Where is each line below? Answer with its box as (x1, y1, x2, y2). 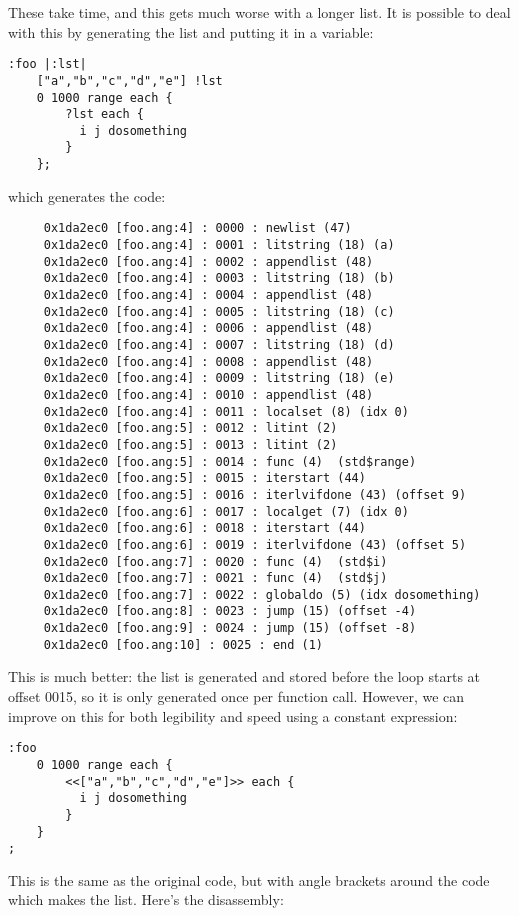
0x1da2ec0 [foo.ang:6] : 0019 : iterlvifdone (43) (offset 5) (43, 537, 467, 552)
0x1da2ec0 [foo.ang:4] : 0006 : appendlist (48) (43, 321, 374, 336)
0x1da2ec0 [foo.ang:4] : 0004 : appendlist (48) (43, 288, 374, 302)
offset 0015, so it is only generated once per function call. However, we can (8, 686, 465, 707)
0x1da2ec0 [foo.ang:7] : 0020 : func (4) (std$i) (43, 554, 388, 569)
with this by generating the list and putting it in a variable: (8, 21, 374, 42)
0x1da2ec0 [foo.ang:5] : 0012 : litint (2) (43, 421, 338, 436)
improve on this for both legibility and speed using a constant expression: (8, 705, 458, 726)
